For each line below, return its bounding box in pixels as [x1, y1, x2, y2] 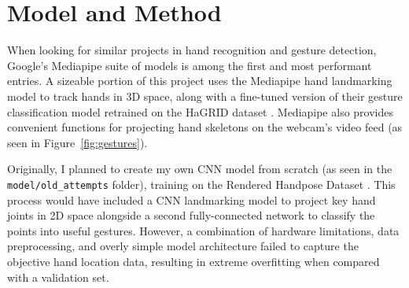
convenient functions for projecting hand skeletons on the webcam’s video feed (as [7, 119, 403, 135]
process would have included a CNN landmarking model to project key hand [7, 191, 376, 208]
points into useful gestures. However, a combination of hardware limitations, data [7, 222, 400, 238]
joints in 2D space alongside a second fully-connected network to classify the [7, 207, 375, 223]
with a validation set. [7, 268, 109, 285]
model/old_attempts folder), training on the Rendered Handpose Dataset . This [7, 175, 396, 192]
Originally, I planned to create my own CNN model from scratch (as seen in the [7, 161, 392, 177]
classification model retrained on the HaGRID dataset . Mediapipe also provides [7, 103, 393, 120]
